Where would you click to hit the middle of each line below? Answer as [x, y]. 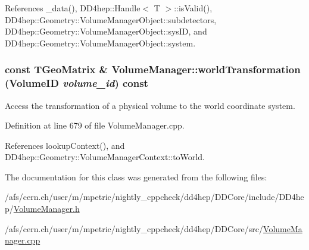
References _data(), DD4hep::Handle [73, 8]
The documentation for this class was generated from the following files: [136, 176]
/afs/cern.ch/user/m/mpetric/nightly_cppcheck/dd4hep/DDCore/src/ [134, 228]
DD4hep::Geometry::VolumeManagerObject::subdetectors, [111, 19]
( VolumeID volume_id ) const [77, 83]
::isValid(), [193, 8]
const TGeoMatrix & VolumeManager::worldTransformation [153, 69]
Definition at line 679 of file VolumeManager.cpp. [95, 125]
